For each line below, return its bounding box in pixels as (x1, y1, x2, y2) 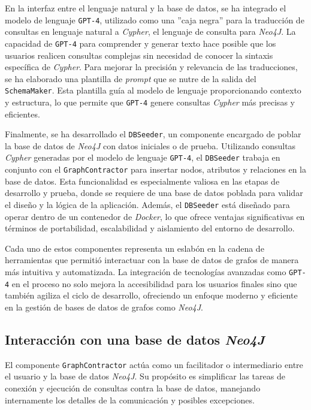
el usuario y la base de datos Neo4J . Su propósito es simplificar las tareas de (5, 370, 285, 382)
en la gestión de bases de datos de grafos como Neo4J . (5, 300, 204, 313)
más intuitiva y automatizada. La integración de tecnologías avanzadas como (5, 265, 286, 278)
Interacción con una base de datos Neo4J (5, 330, 265, 348)
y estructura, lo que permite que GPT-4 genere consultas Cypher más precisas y (5, 95, 295, 108)
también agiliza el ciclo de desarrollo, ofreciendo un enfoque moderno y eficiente (5, 289, 298, 302)
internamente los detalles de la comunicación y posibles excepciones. (5, 393, 255, 406)
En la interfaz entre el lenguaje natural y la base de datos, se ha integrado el (5, 2, 286, 14)
